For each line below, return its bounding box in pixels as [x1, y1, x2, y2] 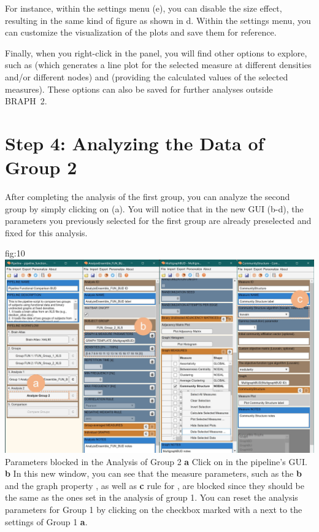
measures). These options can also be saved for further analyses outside [5, 82, 273, 95]
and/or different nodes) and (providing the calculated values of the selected [5, 70, 288, 83]
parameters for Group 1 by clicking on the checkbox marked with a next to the [5, 503, 302, 515]
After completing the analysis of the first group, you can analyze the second [5, 190, 290, 203]
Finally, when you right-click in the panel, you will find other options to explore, [5, 46, 307, 59]
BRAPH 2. [5, 94, 47, 107]
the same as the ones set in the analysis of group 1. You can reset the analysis [5, 491, 298, 504]
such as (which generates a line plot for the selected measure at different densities [5, 58, 312, 71]
